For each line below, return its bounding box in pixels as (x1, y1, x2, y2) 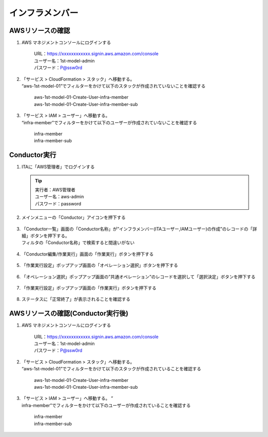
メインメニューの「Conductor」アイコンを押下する (21, 214, 126, 221)
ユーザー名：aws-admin (35, 194, 84, 200)
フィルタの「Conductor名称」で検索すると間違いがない (21, 240, 135, 246)
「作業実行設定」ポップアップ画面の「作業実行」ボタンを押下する (21, 285, 156, 291)
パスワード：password (35, 200, 81, 206)
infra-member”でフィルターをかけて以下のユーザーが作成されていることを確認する (21, 402, 191, 408)
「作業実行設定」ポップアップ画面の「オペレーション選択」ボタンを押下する (21, 262, 178, 268)
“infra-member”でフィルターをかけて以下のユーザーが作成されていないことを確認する (21, 119, 197, 125)
